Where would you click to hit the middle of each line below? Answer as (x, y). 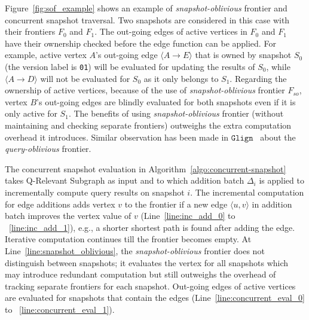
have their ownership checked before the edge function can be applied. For (140, 43)
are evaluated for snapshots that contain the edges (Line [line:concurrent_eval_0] (155, 298)
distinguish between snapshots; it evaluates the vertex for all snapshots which (147, 262)
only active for (31, 113)
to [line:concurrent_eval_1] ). (60, 309)
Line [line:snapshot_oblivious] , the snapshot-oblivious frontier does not (135, 250)
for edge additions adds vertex (60, 204)
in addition (272, 204)
